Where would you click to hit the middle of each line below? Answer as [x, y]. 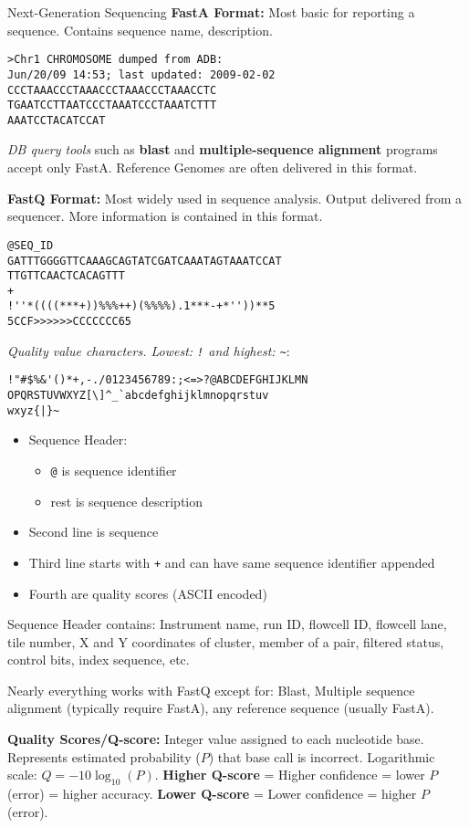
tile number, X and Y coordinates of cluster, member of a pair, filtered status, [226, 641]
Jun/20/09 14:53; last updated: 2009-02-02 [141, 74]
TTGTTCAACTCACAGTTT [66, 276]
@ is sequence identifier [114, 470]
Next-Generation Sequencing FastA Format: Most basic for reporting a [211, 12]
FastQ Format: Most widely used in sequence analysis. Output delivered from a [235, 198]
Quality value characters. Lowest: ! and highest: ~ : [149, 350]
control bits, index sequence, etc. [99, 660]
